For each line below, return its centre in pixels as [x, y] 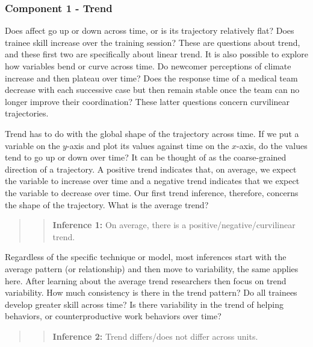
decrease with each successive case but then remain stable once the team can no [152, 90]
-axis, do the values [272, 145]
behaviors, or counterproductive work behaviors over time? [113, 316]
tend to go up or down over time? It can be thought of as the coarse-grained [146, 157]
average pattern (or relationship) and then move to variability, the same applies [152, 268]
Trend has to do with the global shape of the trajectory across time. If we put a [152, 133]
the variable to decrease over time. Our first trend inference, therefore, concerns [152, 192]
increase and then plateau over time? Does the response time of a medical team [151, 78]
